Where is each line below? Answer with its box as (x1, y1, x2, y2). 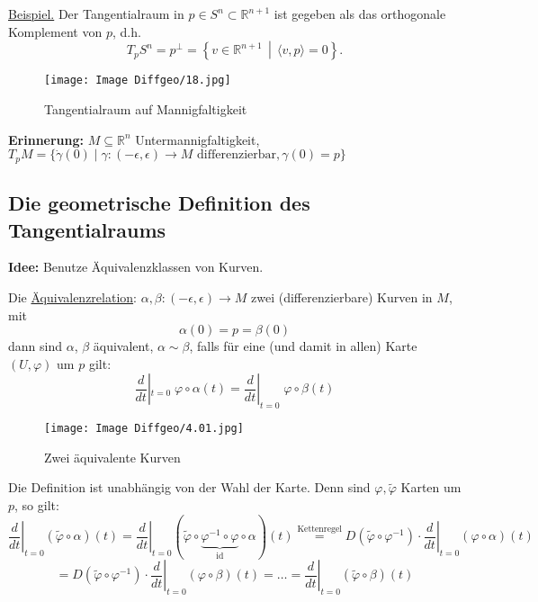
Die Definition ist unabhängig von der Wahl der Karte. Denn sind (8, 478, 371, 497)
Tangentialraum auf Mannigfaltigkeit (44, 100, 247, 119)
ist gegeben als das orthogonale (273, 4, 446, 22)
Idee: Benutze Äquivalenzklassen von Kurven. (8, 257, 264, 276)
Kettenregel (297, 525, 342, 535)
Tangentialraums (8, 215, 166, 243)
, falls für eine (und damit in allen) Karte (189, 337, 417, 355)
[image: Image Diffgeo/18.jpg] (44, 74, 231, 87)
